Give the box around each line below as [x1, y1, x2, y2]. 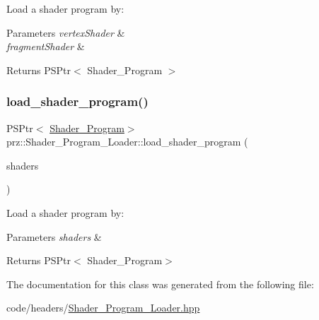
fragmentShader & [6, 39, 85, 54]
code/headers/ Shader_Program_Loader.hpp [6, 300, 200, 315]
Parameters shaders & [6, 229, 102, 244]
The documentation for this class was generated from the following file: [6, 276, 314, 291]
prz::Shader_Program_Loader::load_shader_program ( [6, 134, 248, 149]
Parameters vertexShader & [6, 25, 125, 40]
